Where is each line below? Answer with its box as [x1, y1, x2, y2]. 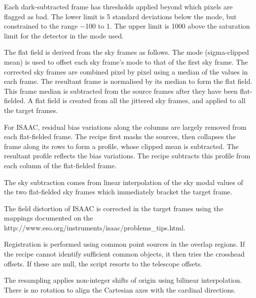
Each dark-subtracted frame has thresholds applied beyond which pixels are [4, 1, 233, 11]
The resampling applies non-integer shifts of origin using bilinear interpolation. [4, 275, 242, 285]
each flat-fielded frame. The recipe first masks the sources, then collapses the [4, 131, 236, 142]
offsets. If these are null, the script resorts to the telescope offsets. [4, 258, 203, 268]
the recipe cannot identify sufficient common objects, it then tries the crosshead [4, 249, 245, 259]
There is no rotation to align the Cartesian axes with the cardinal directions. [4, 284, 236, 295]
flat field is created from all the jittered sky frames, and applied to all [35, 95, 246, 106]
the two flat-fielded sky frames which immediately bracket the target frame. [4, 186, 232, 197]
